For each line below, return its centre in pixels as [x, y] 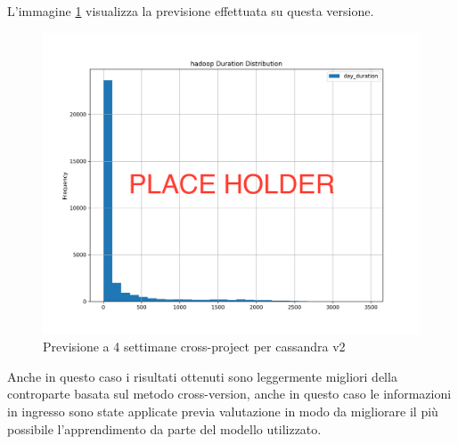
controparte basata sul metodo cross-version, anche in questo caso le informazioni [229, 394]
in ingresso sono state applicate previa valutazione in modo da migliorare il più [223, 412]
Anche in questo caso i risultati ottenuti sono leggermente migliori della [202, 376]
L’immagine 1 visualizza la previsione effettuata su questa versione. [191, 11]
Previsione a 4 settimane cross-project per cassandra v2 [194, 347]
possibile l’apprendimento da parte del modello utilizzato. [164, 428]
